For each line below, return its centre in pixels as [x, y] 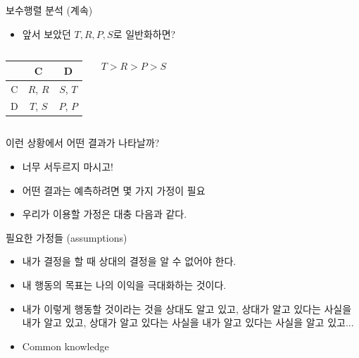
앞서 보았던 [46, 33]
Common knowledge [65, 346]
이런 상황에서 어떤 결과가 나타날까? [83, 143]
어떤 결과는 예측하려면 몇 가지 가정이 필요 [114, 190]
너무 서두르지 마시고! [68, 167]
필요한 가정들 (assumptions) [67, 237]
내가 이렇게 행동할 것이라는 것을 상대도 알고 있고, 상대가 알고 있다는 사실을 [187, 308]
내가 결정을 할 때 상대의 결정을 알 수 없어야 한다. [129, 261]
